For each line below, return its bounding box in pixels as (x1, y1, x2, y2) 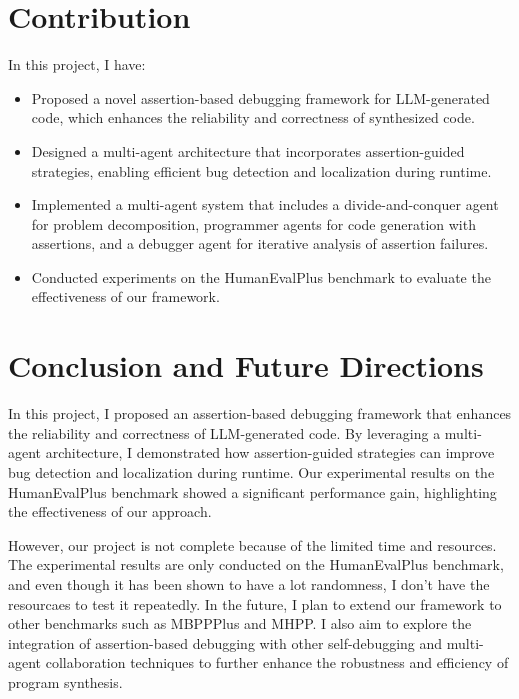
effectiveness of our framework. (31, 286, 220, 307)
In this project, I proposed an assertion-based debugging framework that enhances (8, 403, 512, 424)
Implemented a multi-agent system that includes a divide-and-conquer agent (31, 194, 499, 215)
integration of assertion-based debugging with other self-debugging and (8, 632, 443, 653)
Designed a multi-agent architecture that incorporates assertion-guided (31, 140, 465, 161)
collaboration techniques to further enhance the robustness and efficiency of (45, 652, 509, 673)
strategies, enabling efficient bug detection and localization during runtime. (31, 160, 492, 181)
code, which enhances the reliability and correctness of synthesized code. (31, 107, 475, 128)
